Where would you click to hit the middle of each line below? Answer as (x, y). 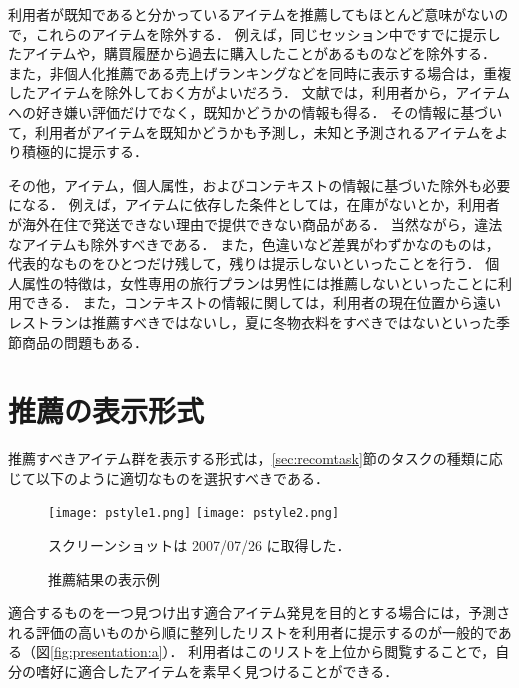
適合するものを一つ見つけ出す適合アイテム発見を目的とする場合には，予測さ (259, 612)
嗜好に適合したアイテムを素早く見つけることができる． (217, 671)
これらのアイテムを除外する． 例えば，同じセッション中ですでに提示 (261, 33)
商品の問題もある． (84, 341)
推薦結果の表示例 (104, 578)
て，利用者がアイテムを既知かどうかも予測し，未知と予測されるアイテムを (251, 131)
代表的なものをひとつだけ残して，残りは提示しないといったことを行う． (244, 263)
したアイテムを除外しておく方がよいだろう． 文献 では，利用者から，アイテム (259, 92)
